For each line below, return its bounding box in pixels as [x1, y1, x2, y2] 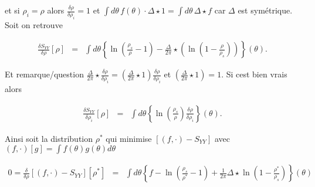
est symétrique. [238, 4, 293, 16]
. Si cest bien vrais [221, 68, 287, 80]
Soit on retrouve [5, 18, 63, 30]
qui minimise [106, 132, 152, 144]
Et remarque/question [5, 68, 84, 80]
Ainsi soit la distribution [5, 132, 93, 144]
